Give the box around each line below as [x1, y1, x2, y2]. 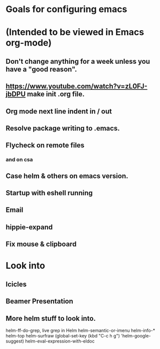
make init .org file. [27, 90, 85, 98]
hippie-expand [6, 222, 53, 231]
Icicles [6, 280, 27, 288]
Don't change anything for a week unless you [6, 57, 150, 66]
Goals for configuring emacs [6, 4, 127, 15]
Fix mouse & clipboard [6, 240, 77, 249]
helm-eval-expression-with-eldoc [25, 338, 95, 344]
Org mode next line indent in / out [6, 107, 112, 115]
